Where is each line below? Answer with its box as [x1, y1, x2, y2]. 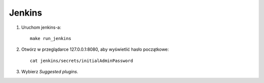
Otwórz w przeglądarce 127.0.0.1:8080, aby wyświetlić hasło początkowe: [21, 46, 169, 52]
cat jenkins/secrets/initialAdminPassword [30, 58, 133, 63]
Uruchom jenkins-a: [21, 24, 61, 30]
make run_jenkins [30, 36, 71, 41]
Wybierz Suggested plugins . [21, 69, 78, 75]
